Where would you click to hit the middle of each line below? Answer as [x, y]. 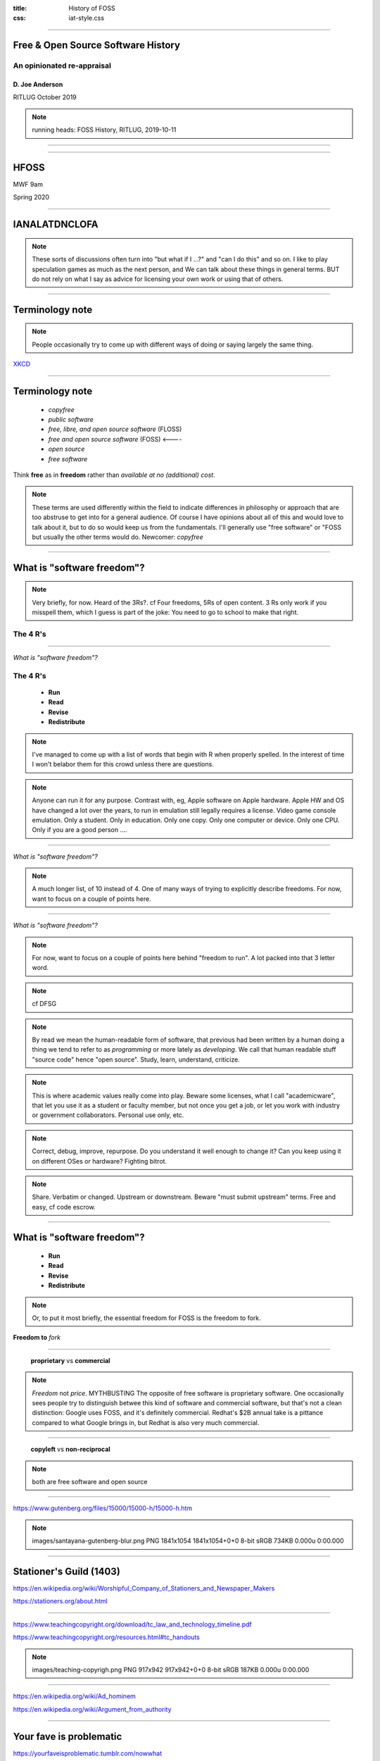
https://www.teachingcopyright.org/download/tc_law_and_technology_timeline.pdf [133, 1624]
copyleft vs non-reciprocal [70, 1449]
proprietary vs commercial [70, 1360]
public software [71, 419]
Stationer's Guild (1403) [67, 1571]
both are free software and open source [90, 1481]
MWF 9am [28, 185]
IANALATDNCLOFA [56, 224]
